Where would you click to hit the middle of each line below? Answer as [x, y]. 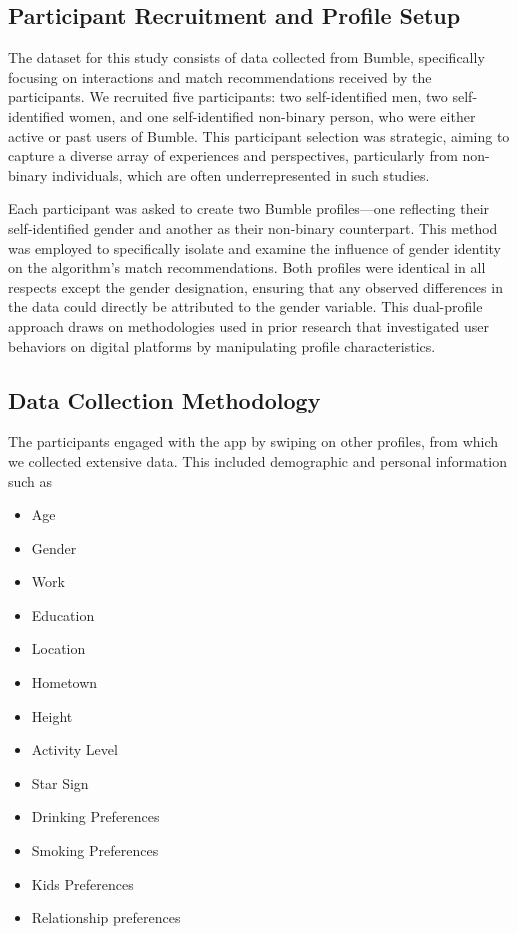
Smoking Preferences [95, 850]
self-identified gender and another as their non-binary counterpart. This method [253, 227]
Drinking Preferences [95, 816]
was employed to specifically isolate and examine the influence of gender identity [254, 247]
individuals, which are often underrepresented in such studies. [241, 174]
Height [52, 715]
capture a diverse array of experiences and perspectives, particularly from [233, 155]
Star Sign [60, 782]
